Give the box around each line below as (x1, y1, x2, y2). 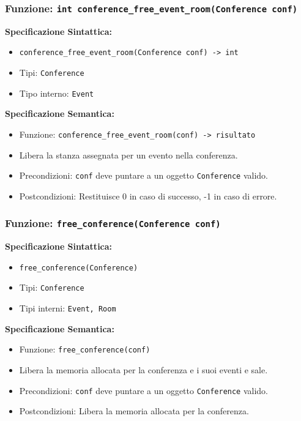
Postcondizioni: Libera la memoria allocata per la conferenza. (19, 404, 249, 417)
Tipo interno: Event (19, 86, 94, 99)
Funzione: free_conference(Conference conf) (5, 215, 221, 231)
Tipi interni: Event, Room (19, 302, 116, 315)
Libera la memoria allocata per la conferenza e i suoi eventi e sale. (19, 363, 268, 376)
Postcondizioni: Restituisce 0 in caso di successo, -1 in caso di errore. (19, 189, 277, 202)
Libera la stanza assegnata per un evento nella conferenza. (19, 148, 238, 161)
